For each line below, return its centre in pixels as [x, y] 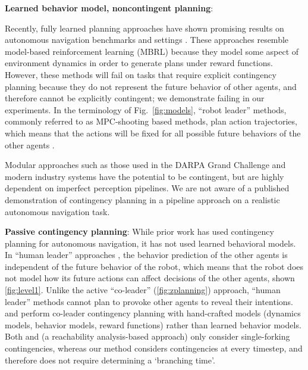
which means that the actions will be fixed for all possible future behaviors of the [153, 133]
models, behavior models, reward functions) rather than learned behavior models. [153, 324]
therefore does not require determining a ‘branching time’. [110, 360]
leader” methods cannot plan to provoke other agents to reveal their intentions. [149, 301]
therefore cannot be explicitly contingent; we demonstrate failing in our [135, 98]
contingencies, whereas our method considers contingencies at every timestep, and [154, 348]
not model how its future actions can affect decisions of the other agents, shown [150, 278]
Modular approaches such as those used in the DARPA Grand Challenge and [145, 165]
